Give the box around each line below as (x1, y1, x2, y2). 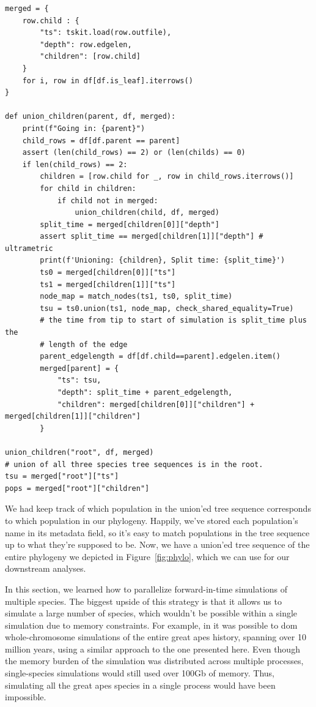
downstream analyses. (5, 562, 86, 575)
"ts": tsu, (57, 376, 101, 385)
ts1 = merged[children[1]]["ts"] (40, 280, 176, 289)
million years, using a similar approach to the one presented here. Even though (5, 642, 300, 655)
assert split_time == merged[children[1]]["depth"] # (40, 232, 263, 241)
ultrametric (5, 244, 53, 253)
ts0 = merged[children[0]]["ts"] (40, 268, 176, 277)
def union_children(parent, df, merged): (5, 112, 176, 121)
